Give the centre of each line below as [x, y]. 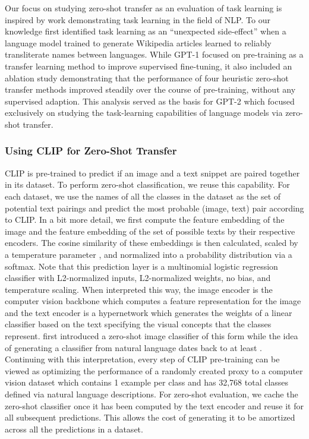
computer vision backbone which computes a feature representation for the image [153, 301]
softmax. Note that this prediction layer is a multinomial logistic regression [141, 266]
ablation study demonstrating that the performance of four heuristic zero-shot [147, 78]
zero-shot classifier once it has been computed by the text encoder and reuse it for [154, 405]
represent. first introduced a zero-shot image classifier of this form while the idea [152, 336]
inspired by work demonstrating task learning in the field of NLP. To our [138, 19]
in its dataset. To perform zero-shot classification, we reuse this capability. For [147, 184]
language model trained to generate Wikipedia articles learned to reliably [138, 42]
